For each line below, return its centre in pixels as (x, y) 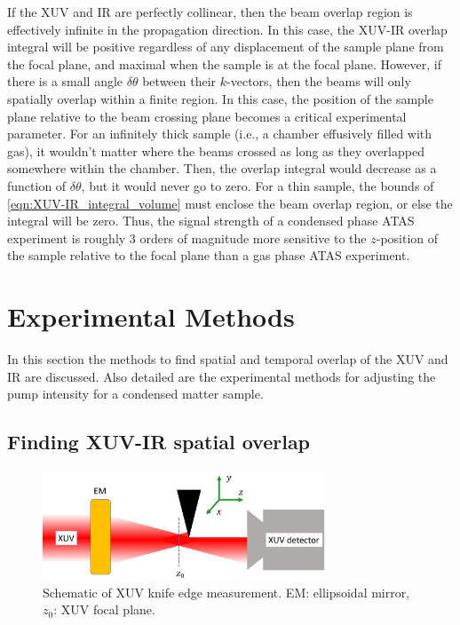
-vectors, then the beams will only (319, 81)
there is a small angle (65, 81)
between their (179, 81)
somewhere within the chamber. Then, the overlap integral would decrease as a (222, 168)
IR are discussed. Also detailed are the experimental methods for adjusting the (222, 376)
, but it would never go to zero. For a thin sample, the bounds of (258, 185)
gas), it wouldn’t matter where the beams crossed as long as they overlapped (216, 150)
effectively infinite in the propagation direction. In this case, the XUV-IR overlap (227, 29)
